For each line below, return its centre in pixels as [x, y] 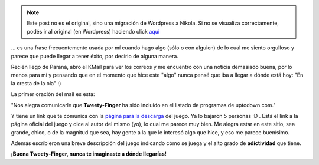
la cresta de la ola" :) [36, 83]
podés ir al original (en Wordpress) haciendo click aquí [93, 31]
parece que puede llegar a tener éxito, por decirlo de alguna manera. [95, 56]
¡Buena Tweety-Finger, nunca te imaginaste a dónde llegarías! [89, 154]
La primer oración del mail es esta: [53, 94]
